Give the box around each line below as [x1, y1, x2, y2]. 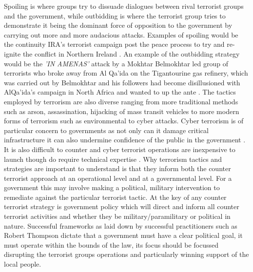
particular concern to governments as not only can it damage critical [4, 125, 209, 135]
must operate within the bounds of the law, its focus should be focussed [4, 239, 219, 250]
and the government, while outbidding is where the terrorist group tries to [4, 10, 226, 20]
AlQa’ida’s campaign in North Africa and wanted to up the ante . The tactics [4, 87, 236, 97]
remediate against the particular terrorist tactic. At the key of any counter [4, 192, 227, 202]
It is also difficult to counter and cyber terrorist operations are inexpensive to [4, 144, 235, 154]
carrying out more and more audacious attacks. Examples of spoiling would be [4, 29, 238, 39]
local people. [4, 259, 41, 269]
